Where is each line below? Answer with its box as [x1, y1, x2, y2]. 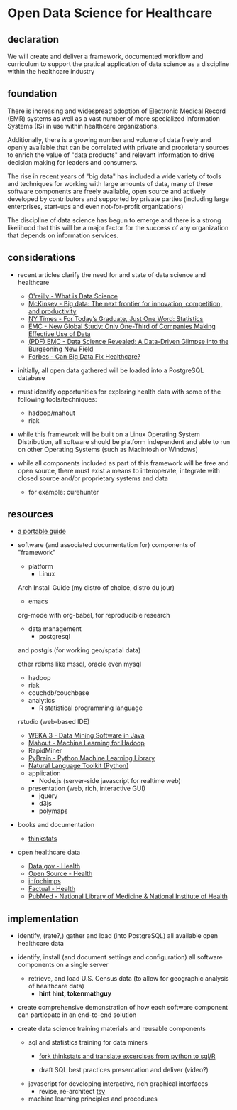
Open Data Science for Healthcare [7, 5, 213, 21]
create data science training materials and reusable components [17, 1025, 206, 1033]
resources [7, 508, 53, 520]
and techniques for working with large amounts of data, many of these [7, 179, 213, 188]
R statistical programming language [38, 704, 143, 712]
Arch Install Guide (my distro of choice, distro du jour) [17, 583, 175, 592]
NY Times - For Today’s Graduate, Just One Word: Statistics [28, 314, 204, 323]
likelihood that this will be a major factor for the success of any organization [7, 223, 229, 232]
